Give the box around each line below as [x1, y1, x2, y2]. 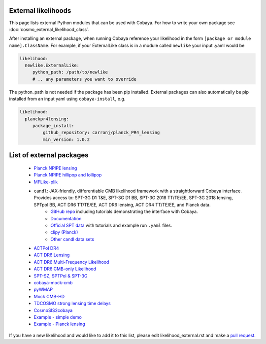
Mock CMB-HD [33, 293, 65, 299]
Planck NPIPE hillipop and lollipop [33, 172, 102, 178]
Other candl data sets [50, 236, 95, 242]
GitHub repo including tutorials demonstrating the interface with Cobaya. [50, 208, 198, 214]
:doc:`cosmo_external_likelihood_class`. [9, 26, 90, 32]
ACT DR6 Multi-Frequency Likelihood [33, 259, 109, 265]
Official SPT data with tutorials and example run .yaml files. [50, 222, 172, 228]
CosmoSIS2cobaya [33, 307, 73, 313]
